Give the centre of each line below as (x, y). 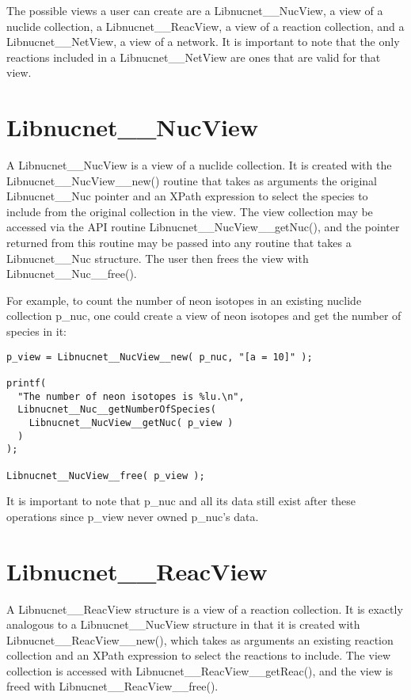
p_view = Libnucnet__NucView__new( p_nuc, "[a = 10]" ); (160, 357)
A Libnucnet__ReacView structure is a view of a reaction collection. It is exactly (205, 609)
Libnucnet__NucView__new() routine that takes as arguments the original (192, 180)
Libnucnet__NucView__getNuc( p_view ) (131, 422)
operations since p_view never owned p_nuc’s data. (133, 516)
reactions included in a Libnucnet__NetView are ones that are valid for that (194, 57)
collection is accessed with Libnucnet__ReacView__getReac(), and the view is (200, 670)
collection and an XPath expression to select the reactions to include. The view (199, 655)
